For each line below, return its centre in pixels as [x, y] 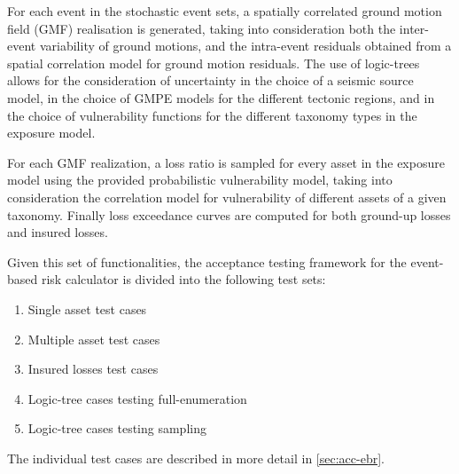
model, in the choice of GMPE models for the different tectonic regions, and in [221, 97]
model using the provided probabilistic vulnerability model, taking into [200, 180]
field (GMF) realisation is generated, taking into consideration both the [202, 28]
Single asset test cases [87, 308]
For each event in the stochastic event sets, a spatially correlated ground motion [225, 11]
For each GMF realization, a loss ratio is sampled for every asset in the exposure [226, 162]
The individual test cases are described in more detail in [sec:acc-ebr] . [196, 458]
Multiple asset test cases [94, 339]
